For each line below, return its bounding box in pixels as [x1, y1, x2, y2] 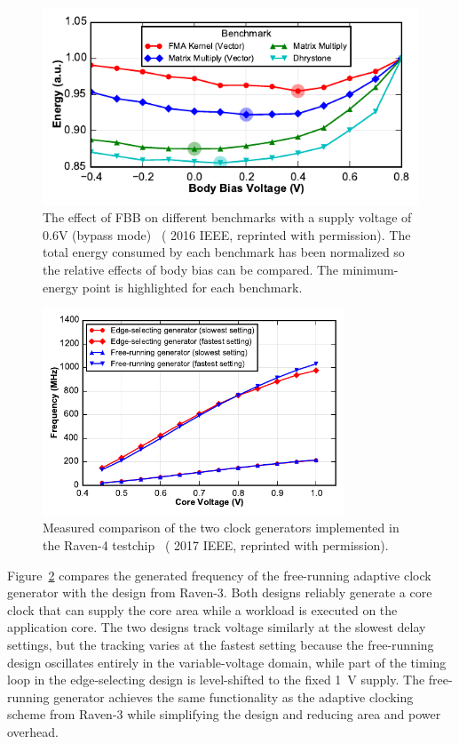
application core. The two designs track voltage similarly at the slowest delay [7, 618, 426, 636]
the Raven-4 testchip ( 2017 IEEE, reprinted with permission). [43, 535, 389, 554]
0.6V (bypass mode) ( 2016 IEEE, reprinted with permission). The [43, 225, 411, 244]
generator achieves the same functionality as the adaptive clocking [53, 687, 414, 706]
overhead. [7, 722, 59, 740]
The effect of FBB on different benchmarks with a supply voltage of [43, 208, 412, 227]
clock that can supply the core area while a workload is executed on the [7, 600, 398, 619]
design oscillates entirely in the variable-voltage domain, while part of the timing [7, 652, 447, 671]
